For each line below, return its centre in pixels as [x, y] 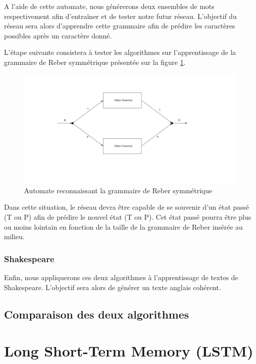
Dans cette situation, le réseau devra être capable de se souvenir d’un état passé [127, 207]
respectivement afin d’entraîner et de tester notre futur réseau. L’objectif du [120, 16]
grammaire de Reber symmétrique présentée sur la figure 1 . [95, 62]
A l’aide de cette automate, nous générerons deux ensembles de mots [109, 6]
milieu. [14, 236]
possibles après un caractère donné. [58, 35]
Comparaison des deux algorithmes [96, 314]
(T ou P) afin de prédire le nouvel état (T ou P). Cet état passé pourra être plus [128, 216]
